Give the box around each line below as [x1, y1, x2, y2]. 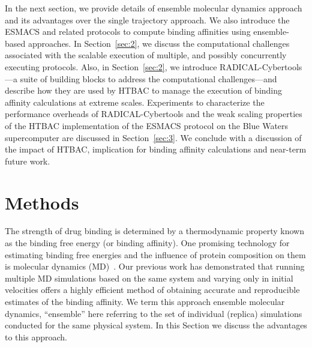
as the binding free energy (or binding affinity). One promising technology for [5, 237, 290, 249]
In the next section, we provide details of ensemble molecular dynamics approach [5, 2, 302, 14]
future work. [5, 154, 50, 167]
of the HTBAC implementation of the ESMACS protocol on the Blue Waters [5, 119, 289, 131]
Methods [5, 190, 79, 214]
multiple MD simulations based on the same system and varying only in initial [5, 271, 293, 284]
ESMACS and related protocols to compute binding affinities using [5, 25, 251, 38]
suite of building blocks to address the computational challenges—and [20, 72, 277, 85]
